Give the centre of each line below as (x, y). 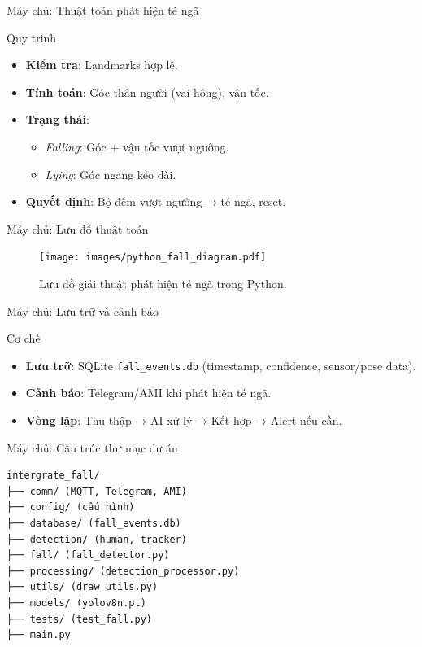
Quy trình (32, 37)
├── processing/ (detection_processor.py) (123, 571)
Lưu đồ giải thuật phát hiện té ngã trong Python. (163, 283)
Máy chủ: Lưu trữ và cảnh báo (83, 310)
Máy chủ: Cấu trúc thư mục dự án (92, 447)
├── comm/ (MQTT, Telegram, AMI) (97, 491)
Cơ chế (24, 338)
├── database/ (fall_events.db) (94, 523)
